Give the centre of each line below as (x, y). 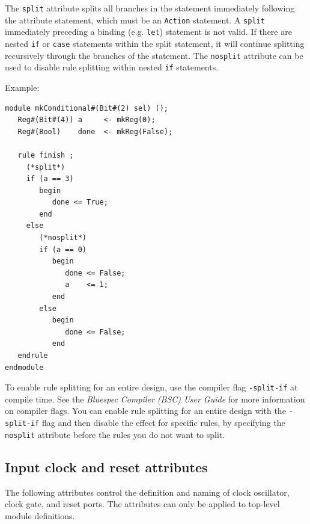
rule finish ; (46, 155)
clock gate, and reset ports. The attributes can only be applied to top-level (142, 504)
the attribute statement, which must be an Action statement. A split (135, 20)
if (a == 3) (50, 179)
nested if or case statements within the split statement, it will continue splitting (155, 43)
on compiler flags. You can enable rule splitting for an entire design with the (145, 411)
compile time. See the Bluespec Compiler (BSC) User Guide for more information (155, 399)
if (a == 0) (63, 249)
